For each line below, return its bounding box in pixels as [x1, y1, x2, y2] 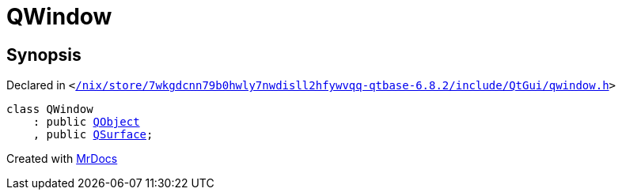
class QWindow [6, 103, 93, 116]
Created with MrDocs [6, 152, 118, 166]
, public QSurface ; [32, 128, 154, 141]
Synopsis [6, 44, 82, 65]
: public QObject [32, 115, 140, 129]
